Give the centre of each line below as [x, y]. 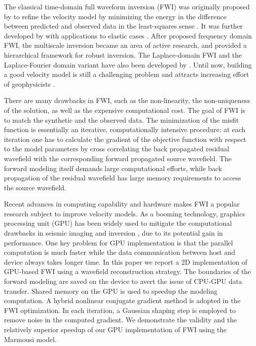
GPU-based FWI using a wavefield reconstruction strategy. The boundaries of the [128, 271]
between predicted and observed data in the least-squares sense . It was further [124, 26]
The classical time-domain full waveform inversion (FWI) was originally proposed [127, 6]
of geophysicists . [30, 84]
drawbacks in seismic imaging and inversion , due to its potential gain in [113, 233]
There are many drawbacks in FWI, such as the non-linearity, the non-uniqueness [127, 100]
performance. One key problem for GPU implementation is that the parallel [119, 242]
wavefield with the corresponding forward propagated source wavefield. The [118, 158]
